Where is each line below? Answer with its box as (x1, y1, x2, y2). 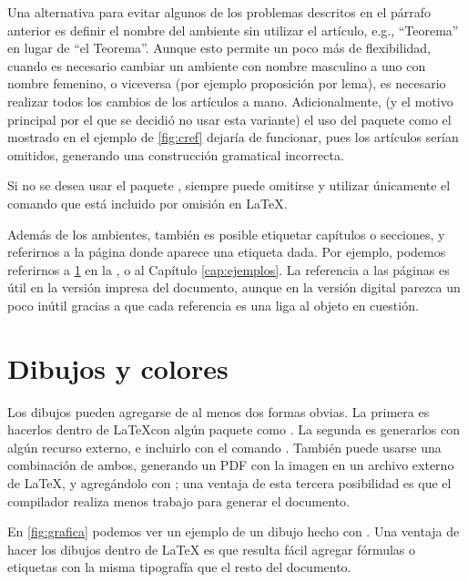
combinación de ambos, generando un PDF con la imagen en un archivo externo (7, 455, 454, 475)
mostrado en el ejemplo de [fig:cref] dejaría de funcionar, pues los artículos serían (7, 128, 459, 147)
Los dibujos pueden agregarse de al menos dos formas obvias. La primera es (7, 402, 430, 421)
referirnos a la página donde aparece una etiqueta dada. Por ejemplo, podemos (7, 242, 446, 261)
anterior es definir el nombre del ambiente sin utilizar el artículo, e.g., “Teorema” (7, 20, 459, 39)
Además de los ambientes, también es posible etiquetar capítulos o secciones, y (7, 224, 445, 243)
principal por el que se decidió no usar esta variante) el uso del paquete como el (7, 109, 452, 128)
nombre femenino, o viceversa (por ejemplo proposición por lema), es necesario (7, 74, 446, 93)
